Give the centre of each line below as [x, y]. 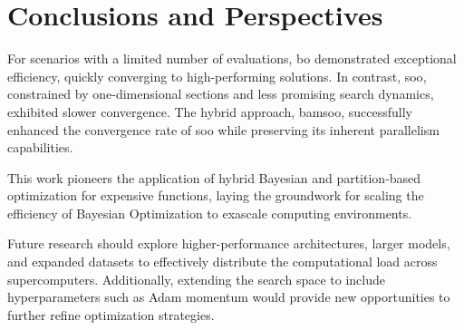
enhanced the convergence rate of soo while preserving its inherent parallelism [223, 129]
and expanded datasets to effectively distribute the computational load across [222, 262]
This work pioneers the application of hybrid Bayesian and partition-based [214, 177]
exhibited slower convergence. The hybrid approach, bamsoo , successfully [210, 111]
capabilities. [40, 147]
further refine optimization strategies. [111, 314]
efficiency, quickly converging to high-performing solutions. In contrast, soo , [217, 76]
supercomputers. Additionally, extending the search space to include [196, 279]
